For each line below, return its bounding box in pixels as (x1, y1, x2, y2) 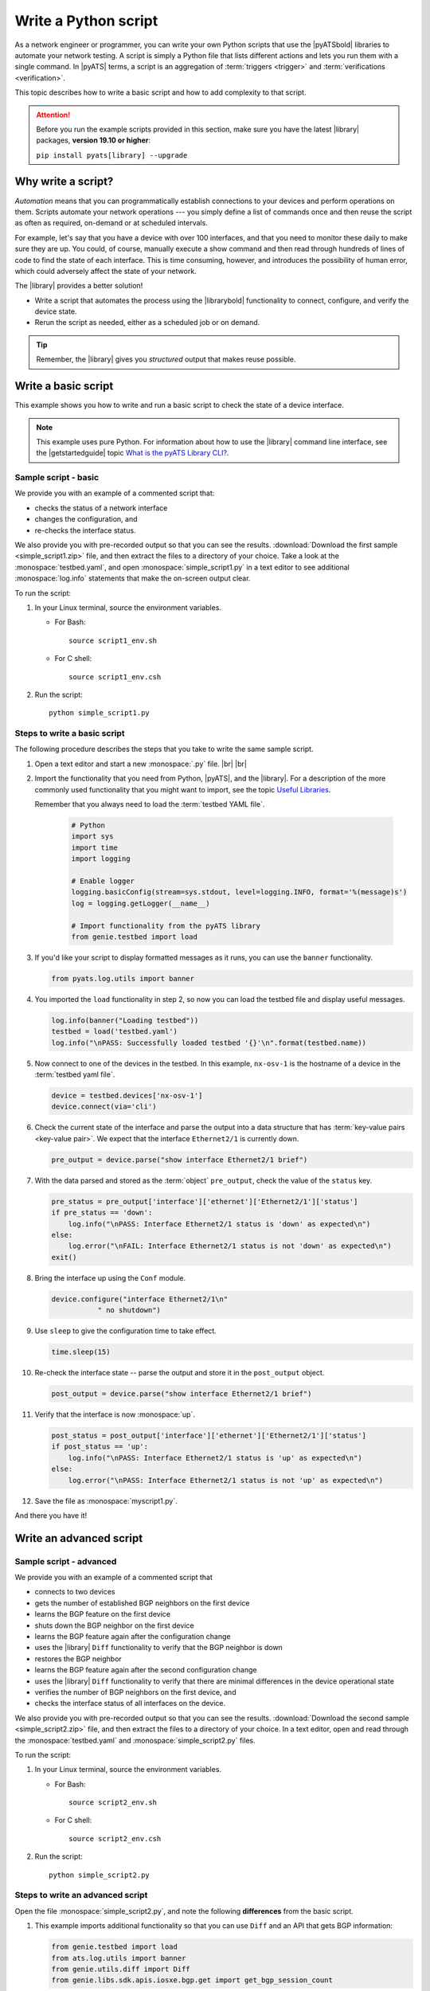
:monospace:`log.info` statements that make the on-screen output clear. (14, 573, 251, 583)
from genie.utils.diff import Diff (51, 1964, 190, 1973)
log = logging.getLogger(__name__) (71, 898, 210, 908)
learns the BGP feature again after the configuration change (34, 1632, 231, 1641)
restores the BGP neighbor (34, 1653, 123, 1664)
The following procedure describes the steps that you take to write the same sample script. (14, 745, 314, 754)
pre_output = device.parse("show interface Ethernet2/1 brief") (51, 1155, 308, 1164)
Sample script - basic (14, 472, 100, 483)
